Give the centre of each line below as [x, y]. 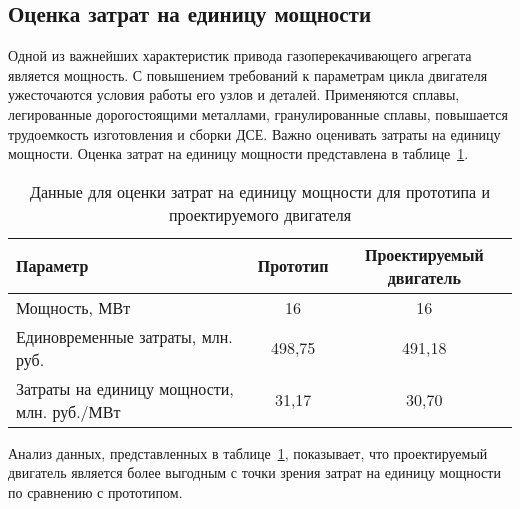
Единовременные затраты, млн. [124, 336]
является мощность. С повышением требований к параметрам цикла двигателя [248, 74]
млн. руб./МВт [68, 411]
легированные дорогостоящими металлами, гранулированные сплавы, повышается [258, 113]
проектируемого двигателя [260, 214]
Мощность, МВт [73, 307]
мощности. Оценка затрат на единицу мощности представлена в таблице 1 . [238, 153]
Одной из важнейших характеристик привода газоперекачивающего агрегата [240, 55]
